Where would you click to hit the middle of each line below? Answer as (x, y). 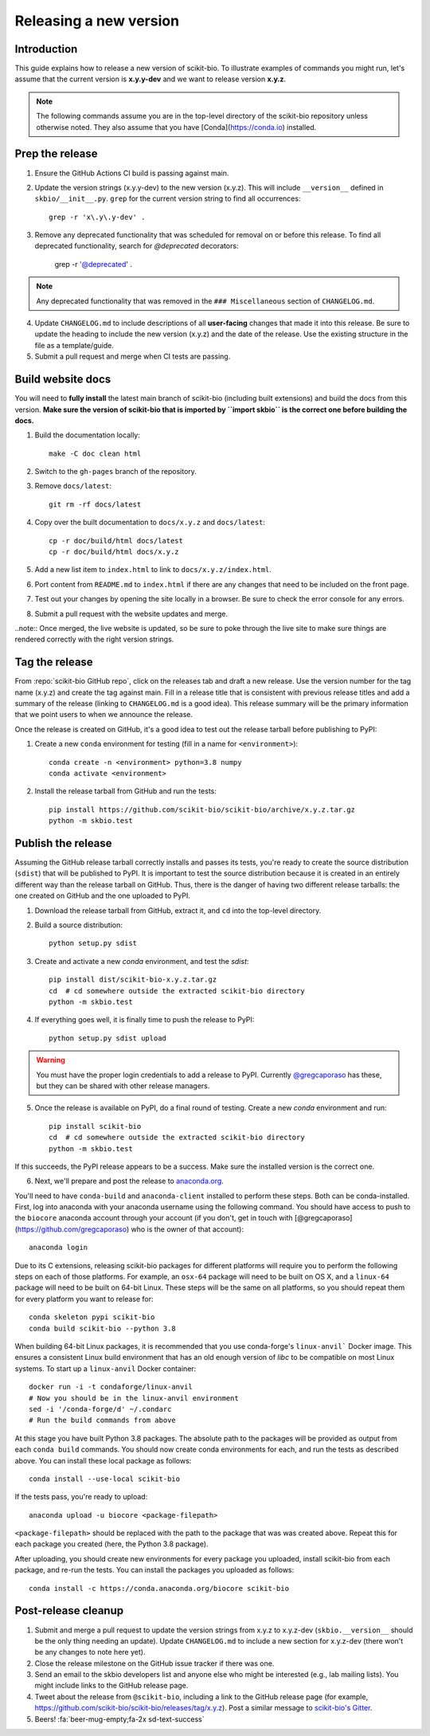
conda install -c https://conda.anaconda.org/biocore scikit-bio (159, 1588)
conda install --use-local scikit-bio (105, 1479)
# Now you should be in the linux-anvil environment (134, 1398)
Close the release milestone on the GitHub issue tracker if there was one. (154, 1663)
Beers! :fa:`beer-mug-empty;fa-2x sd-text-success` (119, 1719)
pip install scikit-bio (95, 1126)
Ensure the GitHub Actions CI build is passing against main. (132, 173)
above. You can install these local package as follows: (103, 1460)
